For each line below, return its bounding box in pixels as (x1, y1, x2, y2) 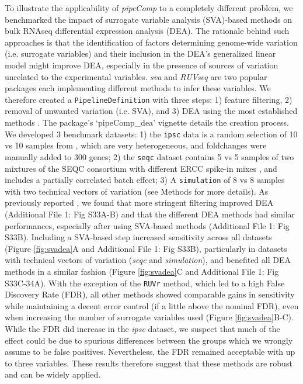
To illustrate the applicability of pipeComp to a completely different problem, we (5, 2, 293, 13)
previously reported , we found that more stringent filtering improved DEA (5, 196, 274, 209)
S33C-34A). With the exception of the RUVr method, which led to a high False (5, 276, 285, 289)
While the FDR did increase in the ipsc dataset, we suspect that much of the (5, 322, 280, 334)
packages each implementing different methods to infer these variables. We (5, 82, 271, 94)
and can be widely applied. (5, 368, 101, 380)
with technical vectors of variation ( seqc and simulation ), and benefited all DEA (5, 254, 291, 266)
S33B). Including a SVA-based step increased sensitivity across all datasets (5, 231, 272, 243)
